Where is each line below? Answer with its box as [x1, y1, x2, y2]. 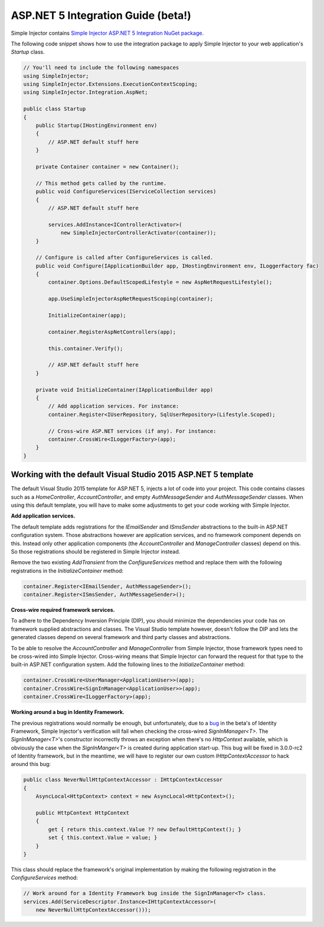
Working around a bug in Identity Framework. [11, 709, 125, 716]
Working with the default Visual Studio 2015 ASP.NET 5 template [11, 470, 254, 480]
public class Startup [23, 106, 86, 112]
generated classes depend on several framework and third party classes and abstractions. [11, 634, 231, 641]
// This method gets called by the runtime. [35, 180, 167, 186]
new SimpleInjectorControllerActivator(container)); [60, 230, 217, 236]
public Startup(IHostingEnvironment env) [35, 122, 158, 129]
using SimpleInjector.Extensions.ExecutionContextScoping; [23, 81, 198, 88]
